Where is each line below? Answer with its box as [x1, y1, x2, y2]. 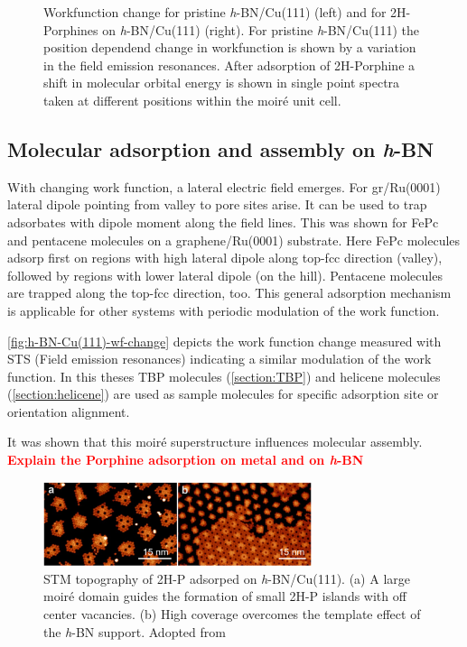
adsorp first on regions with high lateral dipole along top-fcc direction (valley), [7, 248, 443, 267]
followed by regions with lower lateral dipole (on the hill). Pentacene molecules [7, 265, 443, 284]
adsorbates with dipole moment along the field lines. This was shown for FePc [7, 212, 439, 231]
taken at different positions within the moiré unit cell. [43, 90, 341, 109]
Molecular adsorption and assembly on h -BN [7, 134, 434, 162]
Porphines [43, 20, 98, 39]
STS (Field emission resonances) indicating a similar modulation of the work [7, 349, 432, 368]
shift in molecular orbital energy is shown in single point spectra [43, 73, 400, 92]
